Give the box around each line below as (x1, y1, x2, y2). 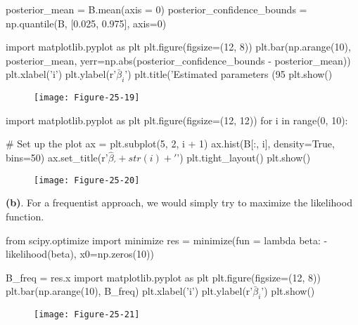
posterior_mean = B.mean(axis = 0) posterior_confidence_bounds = (6, 2, 307, 16)
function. (6, 209, 44, 224)
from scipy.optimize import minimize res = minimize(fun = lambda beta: (6, 232, 321, 247)
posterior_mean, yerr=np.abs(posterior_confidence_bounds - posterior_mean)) (6, 53, 351, 67)
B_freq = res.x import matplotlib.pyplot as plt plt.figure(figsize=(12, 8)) (6, 270, 321, 284)
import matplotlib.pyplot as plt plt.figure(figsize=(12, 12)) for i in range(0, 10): (6, 112, 348, 127)
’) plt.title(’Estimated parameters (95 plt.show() (124, 67, 333, 81)
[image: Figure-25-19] (34, 93, 140, 103)
